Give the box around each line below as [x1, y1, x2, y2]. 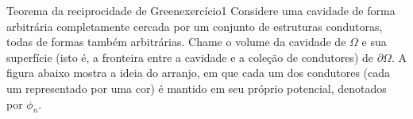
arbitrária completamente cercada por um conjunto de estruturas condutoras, [6, 17, 383, 34]
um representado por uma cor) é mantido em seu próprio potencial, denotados [6, 79, 387, 96]
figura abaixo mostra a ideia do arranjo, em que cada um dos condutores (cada [6, 64, 391, 81]
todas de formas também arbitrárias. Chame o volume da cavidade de [6, 33, 346, 50]
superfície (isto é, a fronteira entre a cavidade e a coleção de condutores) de [6, 48, 373, 65]
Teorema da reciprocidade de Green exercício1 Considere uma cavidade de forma [6, 2, 396, 18]
